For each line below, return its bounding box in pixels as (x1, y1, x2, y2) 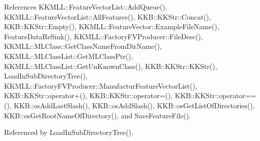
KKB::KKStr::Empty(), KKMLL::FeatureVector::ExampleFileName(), (4, 21, 219, 32)
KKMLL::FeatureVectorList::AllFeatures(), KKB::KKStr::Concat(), (4, 11, 211, 22)
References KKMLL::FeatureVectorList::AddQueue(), (4, 2, 167, 12)
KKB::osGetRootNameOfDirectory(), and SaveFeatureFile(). (4, 110, 191, 120)
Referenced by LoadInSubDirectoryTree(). (4, 127, 134, 137)
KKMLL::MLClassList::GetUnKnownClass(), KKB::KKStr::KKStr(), (4, 60, 217, 71)
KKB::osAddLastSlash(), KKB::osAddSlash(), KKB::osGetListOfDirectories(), (14, 100, 255, 110)
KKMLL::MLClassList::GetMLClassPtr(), (4, 50, 133, 61)
